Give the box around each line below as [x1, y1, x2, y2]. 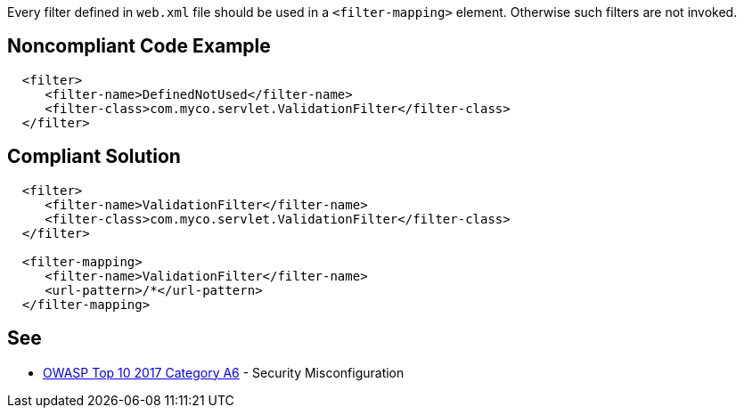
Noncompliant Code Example [7, 35, 271, 58]
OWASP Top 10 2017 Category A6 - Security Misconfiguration [43, 364, 405, 380]
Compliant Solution [7, 145, 181, 168]
